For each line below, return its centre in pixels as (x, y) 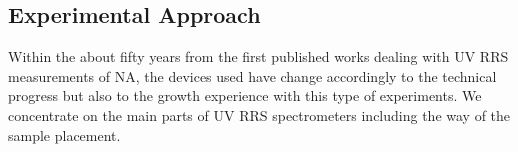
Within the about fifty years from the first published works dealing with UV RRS (258, 56)
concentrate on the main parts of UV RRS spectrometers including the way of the (259, 114)
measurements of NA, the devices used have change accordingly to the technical (252, 75)
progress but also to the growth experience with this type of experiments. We (245, 95)
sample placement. (64, 134)
